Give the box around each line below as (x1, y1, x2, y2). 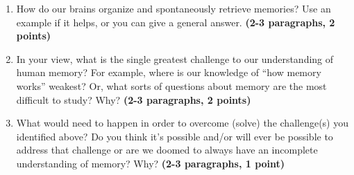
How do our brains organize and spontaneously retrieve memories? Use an (16, 1, 331, 15)
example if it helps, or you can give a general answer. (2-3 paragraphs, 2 (16, 15, 335, 29)
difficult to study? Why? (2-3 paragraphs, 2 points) (16, 92, 251, 107)
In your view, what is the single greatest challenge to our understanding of (16, 51, 334, 66)
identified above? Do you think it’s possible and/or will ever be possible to (16, 129, 333, 143)
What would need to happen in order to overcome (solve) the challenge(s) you (16, 116, 348, 130)
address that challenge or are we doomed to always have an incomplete (16, 142, 318, 157)
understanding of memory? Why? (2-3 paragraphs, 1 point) (16, 156, 285, 170)
